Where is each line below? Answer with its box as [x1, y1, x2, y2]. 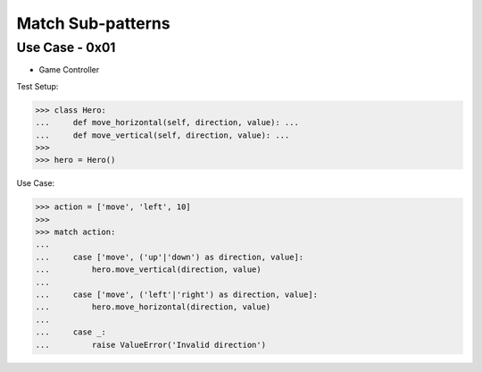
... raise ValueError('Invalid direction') [35, 340, 267, 350]
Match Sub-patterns [16, 13, 170, 33]
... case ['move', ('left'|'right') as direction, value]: [35, 290, 319, 300]
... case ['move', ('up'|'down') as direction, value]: [35, 251, 304, 262]
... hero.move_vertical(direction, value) [35, 265, 262, 275]
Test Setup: [16, 80, 59, 91]
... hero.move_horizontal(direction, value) [35, 302, 271, 312]
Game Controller [38, 64, 100, 75]
